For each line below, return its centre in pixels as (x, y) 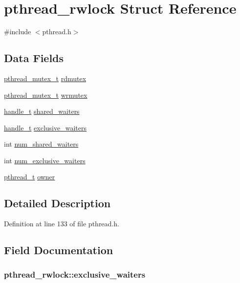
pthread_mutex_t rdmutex (45, 78)
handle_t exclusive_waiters (45, 127)
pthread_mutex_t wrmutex (46, 95)
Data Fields (34, 58)
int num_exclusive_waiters (45, 160)
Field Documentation (59, 250)
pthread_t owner (30, 177)
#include (18, 32)
